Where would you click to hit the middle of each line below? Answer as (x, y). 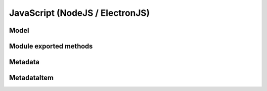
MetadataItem (31, 78)
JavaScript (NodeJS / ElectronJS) (80, 13)
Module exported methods (51, 46)
